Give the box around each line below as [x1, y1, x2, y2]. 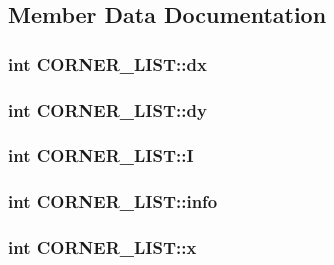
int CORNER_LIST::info [8, 189, 218, 214]
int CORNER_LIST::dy [8, 97, 207, 122]
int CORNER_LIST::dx [8, 51, 207, 76]
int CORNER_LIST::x [8, 235, 197, 260]
